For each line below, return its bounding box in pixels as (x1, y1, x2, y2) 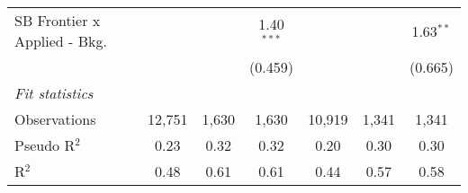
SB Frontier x (14, 10, 101, 31)
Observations (14, 109, 96, 129)
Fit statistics (14, 83, 94, 103)
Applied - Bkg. (14, 31, 107, 51)
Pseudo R (14, 135, 76, 155)
